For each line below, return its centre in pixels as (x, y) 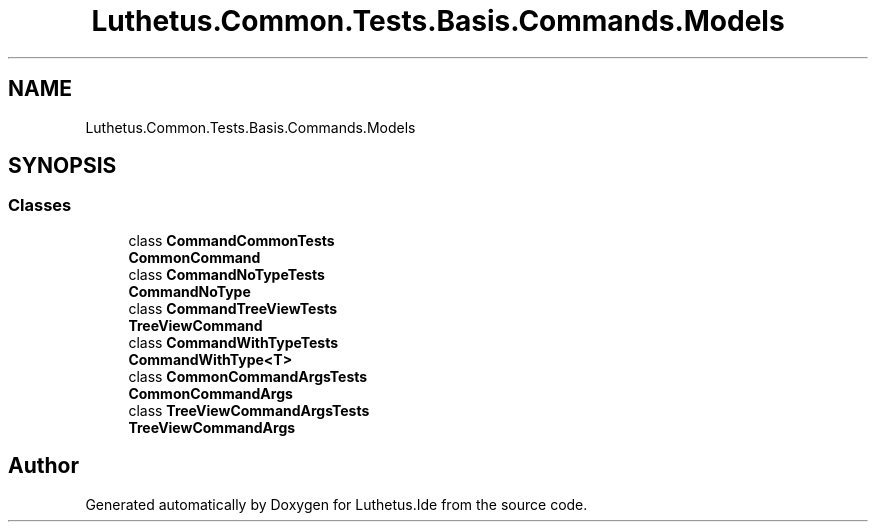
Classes (40, 205)
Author (43, 466)
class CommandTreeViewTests (233, 308)
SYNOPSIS (62, 166)
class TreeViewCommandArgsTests (249, 410)
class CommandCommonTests (231, 240)
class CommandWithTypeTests (233, 342)
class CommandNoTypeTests (226, 274)
